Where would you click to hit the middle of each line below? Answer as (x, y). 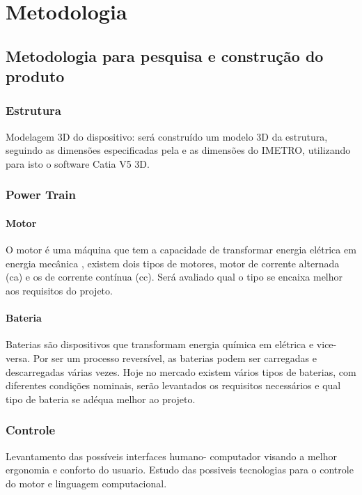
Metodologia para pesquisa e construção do (165, 55)
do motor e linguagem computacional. (86, 483)
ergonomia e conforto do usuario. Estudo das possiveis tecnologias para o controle (180, 470)
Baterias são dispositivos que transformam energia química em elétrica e (160, 344)
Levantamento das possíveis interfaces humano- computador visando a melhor (171, 456)
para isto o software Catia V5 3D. (78, 163)
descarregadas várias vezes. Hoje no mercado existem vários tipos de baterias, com (181, 371)
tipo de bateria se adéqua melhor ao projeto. (101, 399)
